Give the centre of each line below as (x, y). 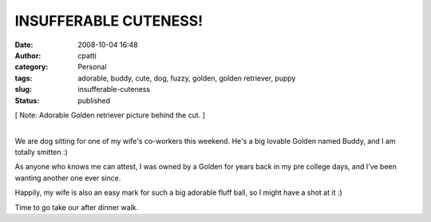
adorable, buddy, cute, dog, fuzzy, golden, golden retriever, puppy (187, 78)
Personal (92, 67)
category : (32, 67)
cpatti (87, 55)
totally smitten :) (41, 153)
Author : (28, 55)
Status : (27, 101)
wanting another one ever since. (68, 178)
